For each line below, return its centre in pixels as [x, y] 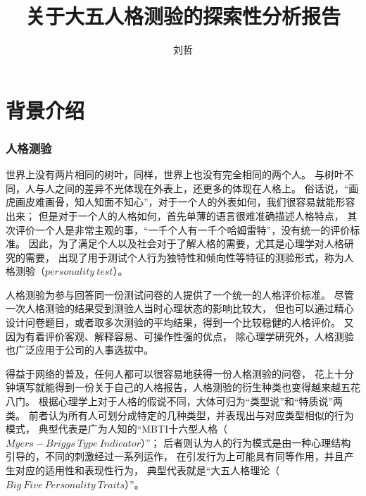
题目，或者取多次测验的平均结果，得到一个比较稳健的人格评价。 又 [199, 322]
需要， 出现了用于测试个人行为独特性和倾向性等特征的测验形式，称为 [184, 257]
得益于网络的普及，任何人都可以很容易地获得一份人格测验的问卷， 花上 [170, 373]
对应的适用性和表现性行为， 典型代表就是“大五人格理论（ [147, 470]
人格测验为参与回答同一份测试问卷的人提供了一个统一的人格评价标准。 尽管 [180, 294]
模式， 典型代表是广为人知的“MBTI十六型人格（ [117, 429]
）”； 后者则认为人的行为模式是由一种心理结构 [246, 442]
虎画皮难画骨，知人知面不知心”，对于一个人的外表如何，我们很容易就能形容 [181, 202]
